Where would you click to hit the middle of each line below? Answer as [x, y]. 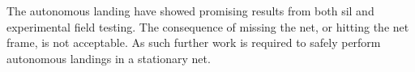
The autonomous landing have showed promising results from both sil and [190, 11]
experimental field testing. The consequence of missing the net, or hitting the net [208, 26]
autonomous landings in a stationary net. [109, 58]
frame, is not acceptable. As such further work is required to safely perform [194, 42]
